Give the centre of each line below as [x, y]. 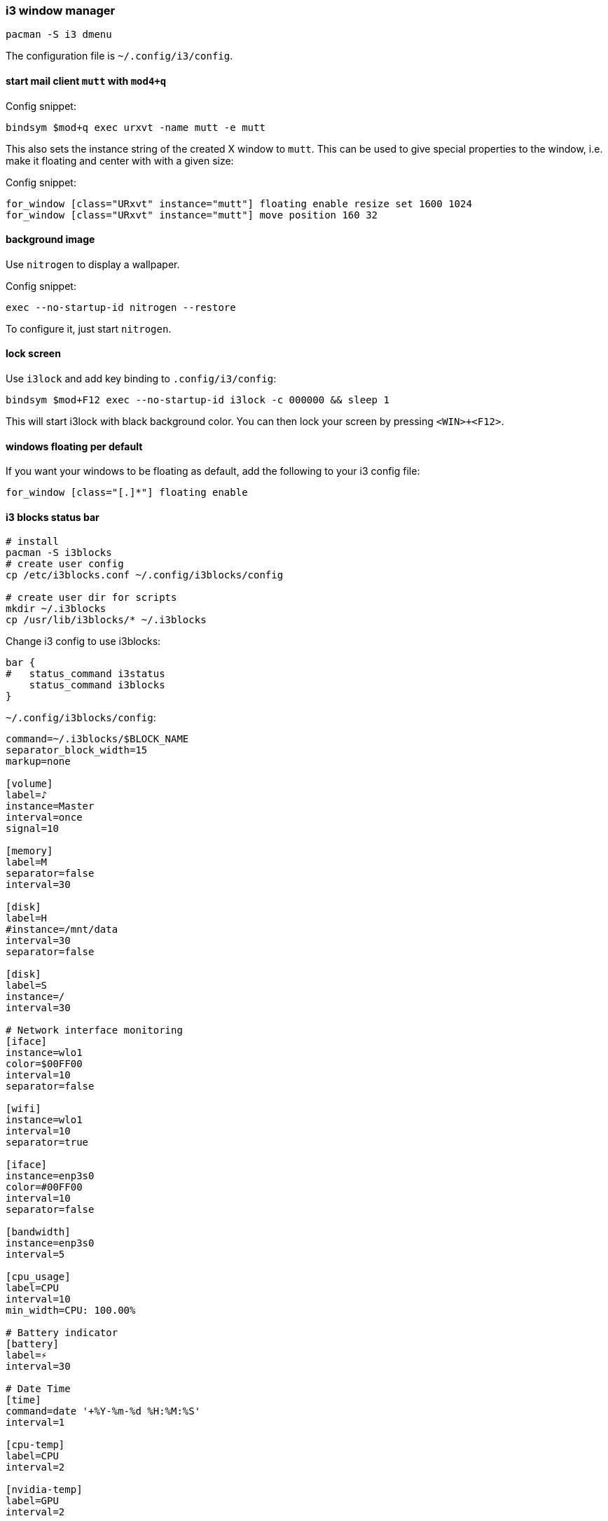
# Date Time [38, 1389]
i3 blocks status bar [53, 517]
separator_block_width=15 [77, 750]
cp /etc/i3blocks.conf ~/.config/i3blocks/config [145, 575]
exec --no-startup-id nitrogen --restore [121, 307]
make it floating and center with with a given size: [120, 160]
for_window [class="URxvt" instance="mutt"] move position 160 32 [192, 215]
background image [50, 239]
